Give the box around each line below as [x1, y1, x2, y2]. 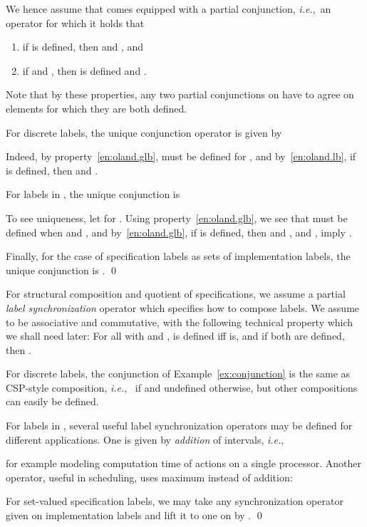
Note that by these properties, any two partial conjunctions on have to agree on [6, 87, 354, 102]
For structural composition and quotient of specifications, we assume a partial [6, 286, 346, 301]
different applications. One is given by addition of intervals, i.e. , [6, 432, 284, 447]
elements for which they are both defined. [6, 100, 187, 115]
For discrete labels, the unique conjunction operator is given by [6, 125, 282, 140]
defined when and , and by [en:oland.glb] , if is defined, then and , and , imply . [6, 224, 352, 239]
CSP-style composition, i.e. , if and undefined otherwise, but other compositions [6, 380, 358, 395]
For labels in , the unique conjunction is [6, 187, 180, 202]
